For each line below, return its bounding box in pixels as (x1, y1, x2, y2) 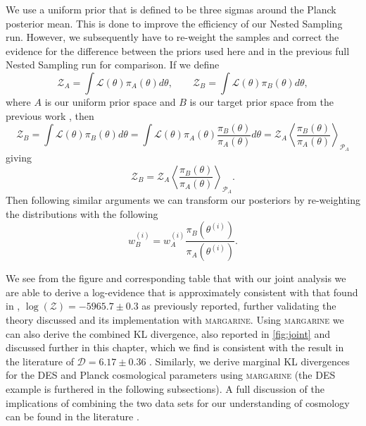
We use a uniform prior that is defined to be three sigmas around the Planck (6, 2, 336, 16)
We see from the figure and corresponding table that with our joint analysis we (6, 271, 346, 286)
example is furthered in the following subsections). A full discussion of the (6, 381, 324, 396)
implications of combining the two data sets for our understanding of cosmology (6, 395, 350, 410)
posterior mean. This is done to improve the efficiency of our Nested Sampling (6, 16, 343, 30)
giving (6, 150, 32, 165)
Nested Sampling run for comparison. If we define (6, 57, 220, 72)
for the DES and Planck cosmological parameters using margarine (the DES (6, 367, 336, 382)
